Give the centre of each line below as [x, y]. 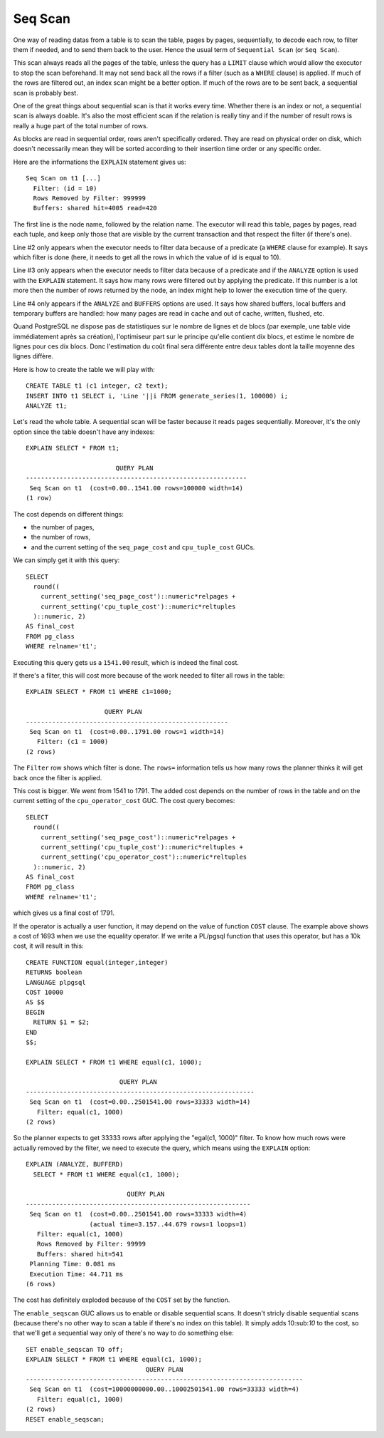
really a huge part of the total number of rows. [81, 125]
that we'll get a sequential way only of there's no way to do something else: [123, 1333]
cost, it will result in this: [49, 946]
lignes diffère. [33, 356]
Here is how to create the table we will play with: [84, 369]
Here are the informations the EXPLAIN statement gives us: [100, 162]
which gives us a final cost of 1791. [64, 913]
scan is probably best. [46, 93]
